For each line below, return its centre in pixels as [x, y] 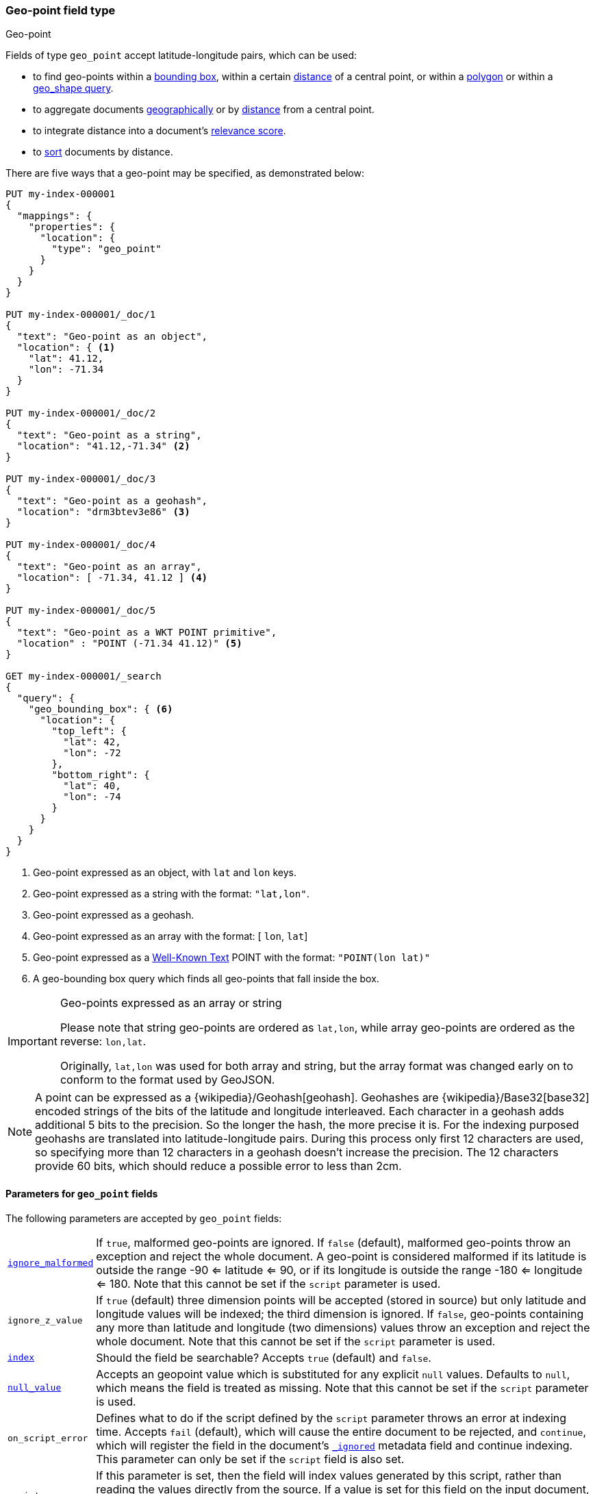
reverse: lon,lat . [103, 1042]
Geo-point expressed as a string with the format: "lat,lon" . [171, 894]
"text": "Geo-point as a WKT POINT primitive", [147, 633]
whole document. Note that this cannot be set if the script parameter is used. [296, 1341]
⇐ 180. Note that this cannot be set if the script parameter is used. [268, 1283]
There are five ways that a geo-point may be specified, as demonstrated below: [185, 173]
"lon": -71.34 [66, 370]
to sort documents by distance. [103, 152]
